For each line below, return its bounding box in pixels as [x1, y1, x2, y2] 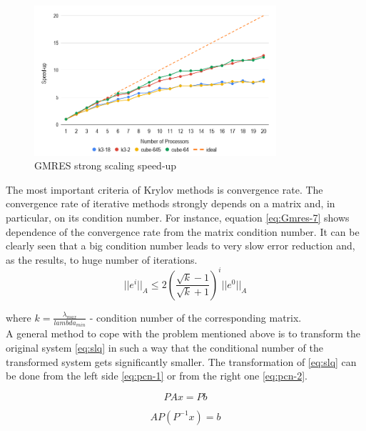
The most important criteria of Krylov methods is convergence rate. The [6, 182, 323, 197]
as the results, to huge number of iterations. [6, 252, 198, 267]
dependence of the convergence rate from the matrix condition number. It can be [6, 224, 360, 239]
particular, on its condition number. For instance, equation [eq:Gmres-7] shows [6, 209, 350, 224]
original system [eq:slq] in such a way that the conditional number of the [6, 340, 323, 355]
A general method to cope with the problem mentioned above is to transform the [6, 326, 360, 341]
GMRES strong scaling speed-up [34, 158, 177, 173]
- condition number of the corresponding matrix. [89, 309, 302, 325]
